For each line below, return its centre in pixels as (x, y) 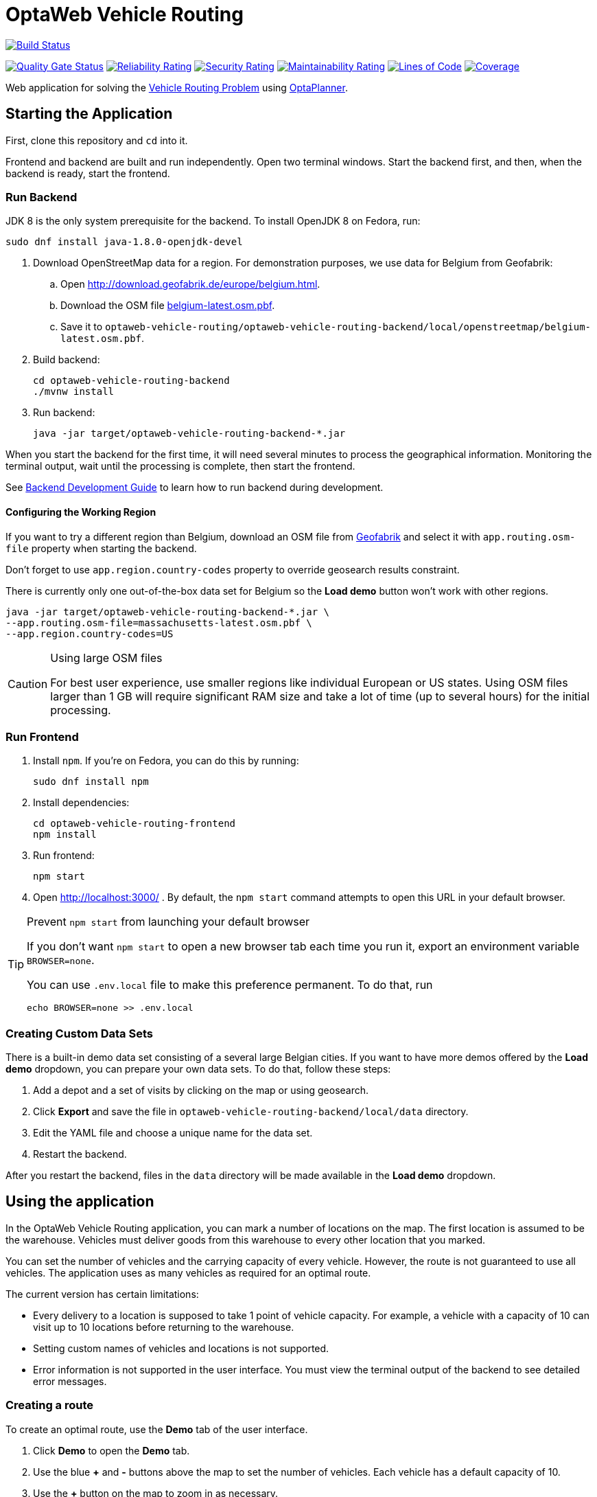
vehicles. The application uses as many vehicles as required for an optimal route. (188, 1272)
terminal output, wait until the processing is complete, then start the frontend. (180, 466)
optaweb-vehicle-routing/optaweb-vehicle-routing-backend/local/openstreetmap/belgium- (348, 327)
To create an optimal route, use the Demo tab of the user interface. (157, 1429)
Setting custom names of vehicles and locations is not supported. (181, 1348)
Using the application (80, 1202)
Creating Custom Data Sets (79, 1033)
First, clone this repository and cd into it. (97, 140)
